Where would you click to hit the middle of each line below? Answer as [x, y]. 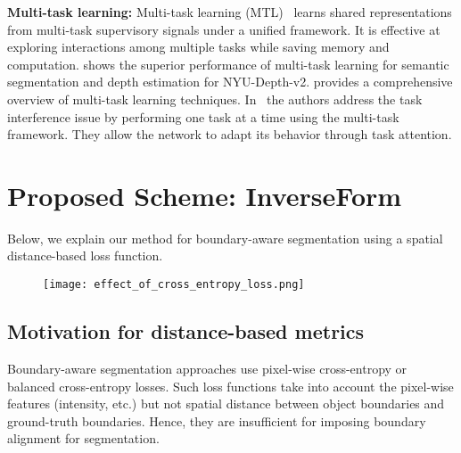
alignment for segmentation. [83, 438]
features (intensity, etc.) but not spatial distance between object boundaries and [226, 404]
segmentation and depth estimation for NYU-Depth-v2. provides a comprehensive [230, 82]
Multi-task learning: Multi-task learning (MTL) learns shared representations [230, 12]
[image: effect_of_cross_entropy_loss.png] [174, 285]
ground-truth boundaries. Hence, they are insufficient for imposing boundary [217, 420]
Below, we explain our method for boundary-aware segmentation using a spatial [225, 238]
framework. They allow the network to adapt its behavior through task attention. [230, 134]
